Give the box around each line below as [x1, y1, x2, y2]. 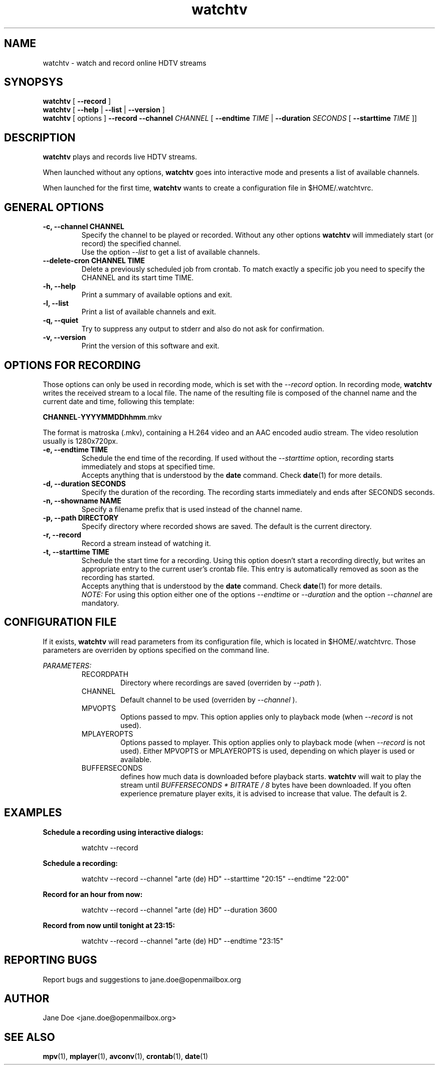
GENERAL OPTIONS [4, 201, 104, 214]
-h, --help [43, 282, 76, 291]
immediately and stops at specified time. [81, 462, 215, 471]
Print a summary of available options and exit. [81, 290, 233, 299]
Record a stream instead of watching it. [81, 539, 211, 548]
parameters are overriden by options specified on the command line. [43, 645, 269, 654]
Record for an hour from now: [43, 889, 143, 899]
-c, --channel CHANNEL [43, 222, 124, 231]
